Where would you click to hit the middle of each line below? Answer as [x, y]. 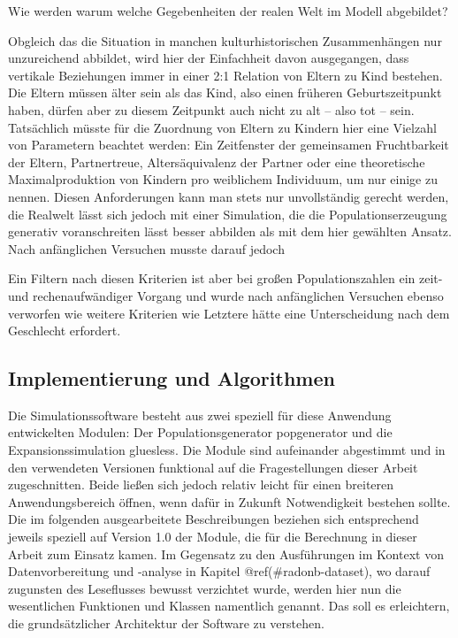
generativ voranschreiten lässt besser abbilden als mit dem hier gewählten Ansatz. [230, 231]
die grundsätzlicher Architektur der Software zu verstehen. [166, 623]
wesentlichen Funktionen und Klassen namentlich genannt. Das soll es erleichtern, [229, 606]
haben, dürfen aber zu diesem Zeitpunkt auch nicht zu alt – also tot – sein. [211, 109]
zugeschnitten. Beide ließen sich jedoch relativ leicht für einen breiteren [201, 484]
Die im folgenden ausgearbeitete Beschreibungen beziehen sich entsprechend [214, 519]
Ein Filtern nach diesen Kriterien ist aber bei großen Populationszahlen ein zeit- [225, 278]
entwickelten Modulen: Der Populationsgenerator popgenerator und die [200, 432]
